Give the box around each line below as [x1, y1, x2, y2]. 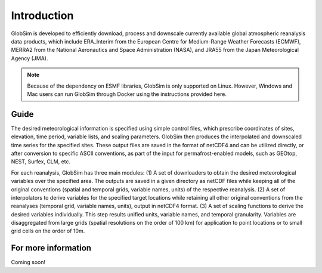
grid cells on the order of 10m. [11, 227, 85, 235]
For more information [11, 243, 92, 253]
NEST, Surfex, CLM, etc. [11, 158, 71, 165]
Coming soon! [11, 259, 46, 266]
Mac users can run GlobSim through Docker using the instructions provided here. [27, 90, 227, 98]
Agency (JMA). [11, 54, 48, 62]
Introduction [11, 9, 74, 22]
